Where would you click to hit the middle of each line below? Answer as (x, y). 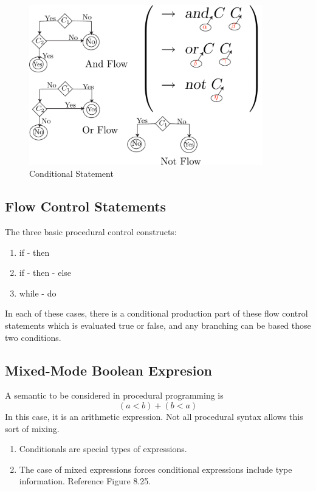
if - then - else (45, 273)
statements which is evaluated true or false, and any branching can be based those (158, 325)
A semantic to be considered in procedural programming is (114, 395)
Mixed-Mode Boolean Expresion (108, 370)
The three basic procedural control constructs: (91, 232)
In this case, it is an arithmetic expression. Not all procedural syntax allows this (154, 416)
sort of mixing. (32, 428)
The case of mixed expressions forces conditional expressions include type (156, 469)
